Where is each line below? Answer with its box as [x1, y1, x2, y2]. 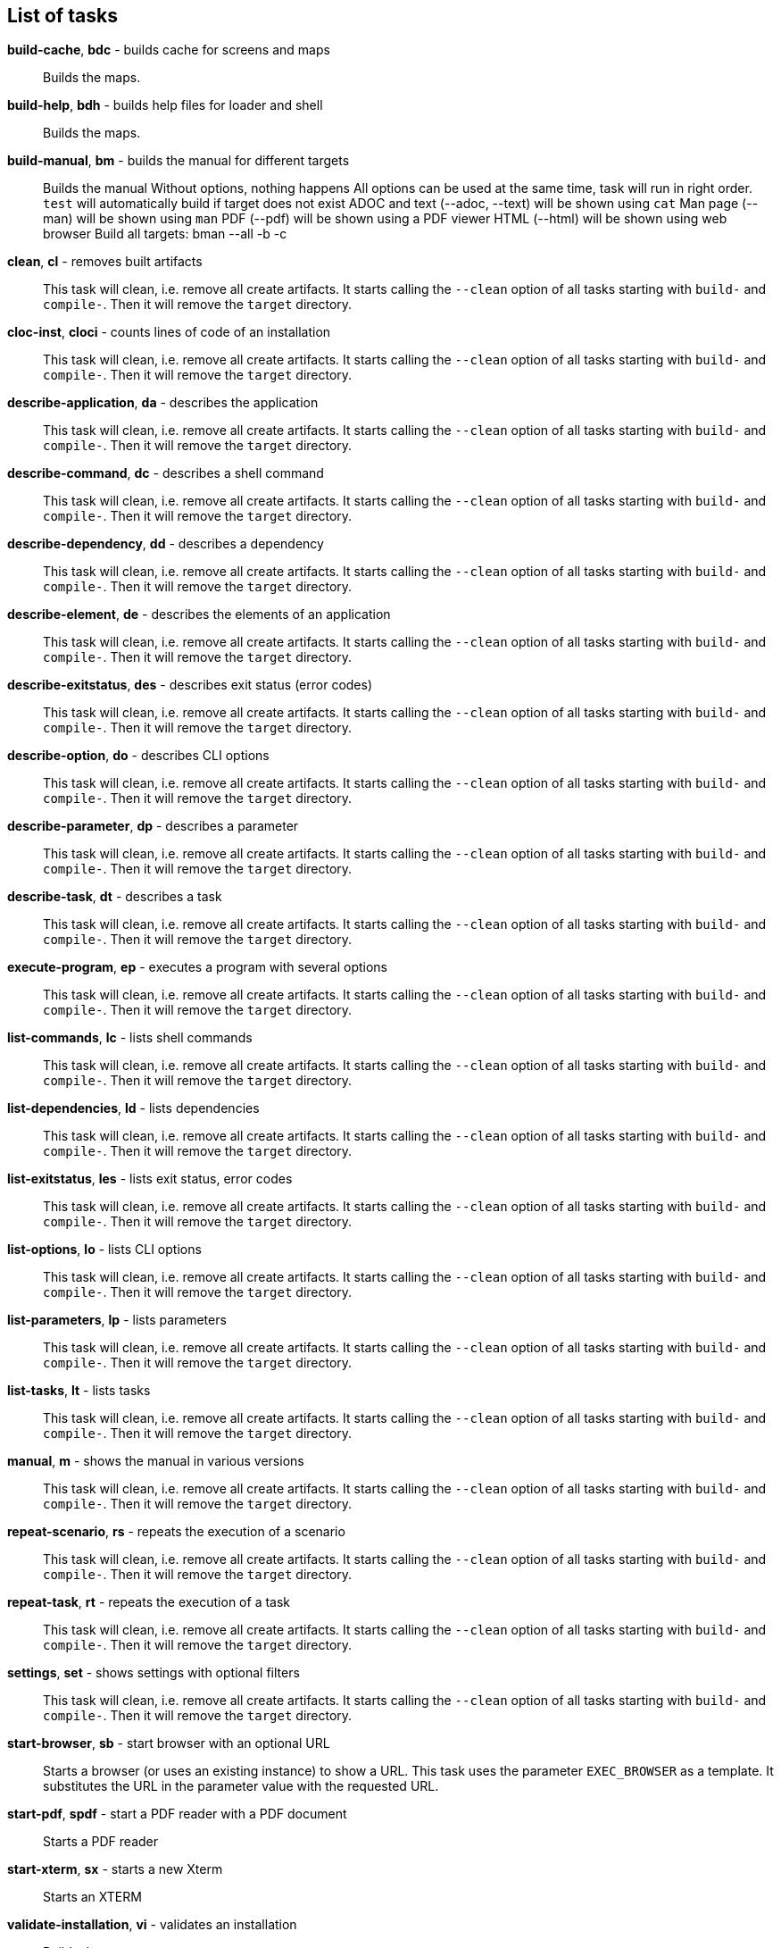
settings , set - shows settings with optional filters [7, 1665, 300, 1681]
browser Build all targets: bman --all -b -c [43, 226, 287, 242]
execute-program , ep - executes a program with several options [7, 959, 387, 975]
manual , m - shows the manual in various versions [7, 1453, 304, 1469]
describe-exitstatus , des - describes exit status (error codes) [7, 677, 373, 693]
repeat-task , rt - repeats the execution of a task [7, 1594, 291, 1610]
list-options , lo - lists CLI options [7, 1242, 202, 1258]
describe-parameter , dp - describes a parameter [7, 818, 299, 834]
